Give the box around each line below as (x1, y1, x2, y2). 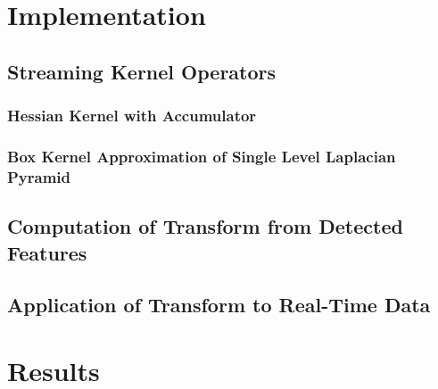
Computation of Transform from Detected (7, 212, 403, 240)
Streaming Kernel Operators (7, 57, 277, 85)
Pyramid (7, 165, 71, 187)
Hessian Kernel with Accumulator (7, 104, 257, 127)
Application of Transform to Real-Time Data (7, 291, 431, 319)
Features (7, 238, 87, 266)
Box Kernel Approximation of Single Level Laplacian (7, 145, 396, 167)
